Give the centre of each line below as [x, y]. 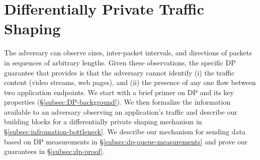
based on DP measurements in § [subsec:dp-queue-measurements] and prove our [126, 141]
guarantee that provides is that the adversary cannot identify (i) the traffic [119, 72]
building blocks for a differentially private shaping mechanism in [103, 122]
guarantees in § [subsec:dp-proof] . [55, 151]
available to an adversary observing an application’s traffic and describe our [121, 111]
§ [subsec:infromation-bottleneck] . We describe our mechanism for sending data [125, 132]
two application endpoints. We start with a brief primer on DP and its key [119, 92]
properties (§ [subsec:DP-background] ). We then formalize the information [117, 102]
